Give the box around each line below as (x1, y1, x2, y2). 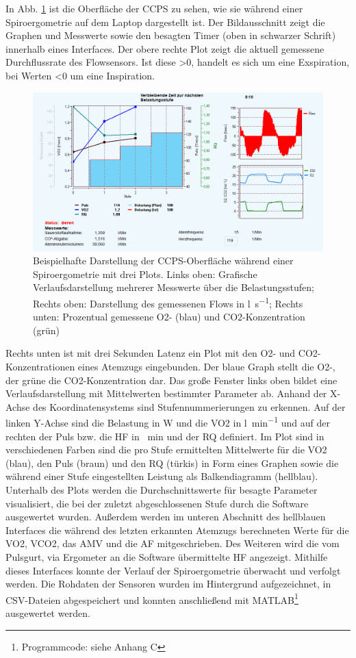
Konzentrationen (5, 359, 75, 373)
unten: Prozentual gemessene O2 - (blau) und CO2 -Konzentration (33, 309, 305, 324)
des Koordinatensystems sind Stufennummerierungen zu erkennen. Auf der (33, 399, 346, 414)
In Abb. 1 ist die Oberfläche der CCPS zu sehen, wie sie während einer (5, 1, 303, 15)
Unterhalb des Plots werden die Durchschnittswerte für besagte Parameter (5, 483, 318, 496)
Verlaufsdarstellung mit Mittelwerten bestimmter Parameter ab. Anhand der (5, 386, 327, 401)
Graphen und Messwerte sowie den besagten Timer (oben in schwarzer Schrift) (5, 28, 336, 42)
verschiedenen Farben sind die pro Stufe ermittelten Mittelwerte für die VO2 (5, 442, 327, 457)
